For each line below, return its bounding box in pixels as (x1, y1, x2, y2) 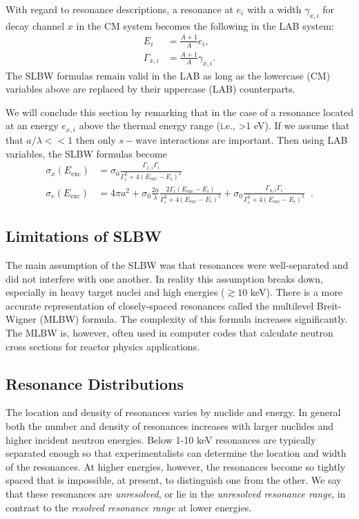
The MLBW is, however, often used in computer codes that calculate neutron (6, 325, 333, 340)
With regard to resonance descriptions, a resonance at (6, 2, 233, 16)
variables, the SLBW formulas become (6, 146, 167, 160)
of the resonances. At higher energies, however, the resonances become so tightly (6, 459, 346, 473)
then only (75, 132, 116, 147)
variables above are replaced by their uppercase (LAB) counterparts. (6, 82, 295, 96)
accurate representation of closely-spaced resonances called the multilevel (6, 298, 314, 312)
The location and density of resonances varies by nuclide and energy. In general (6, 405, 341, 419)
